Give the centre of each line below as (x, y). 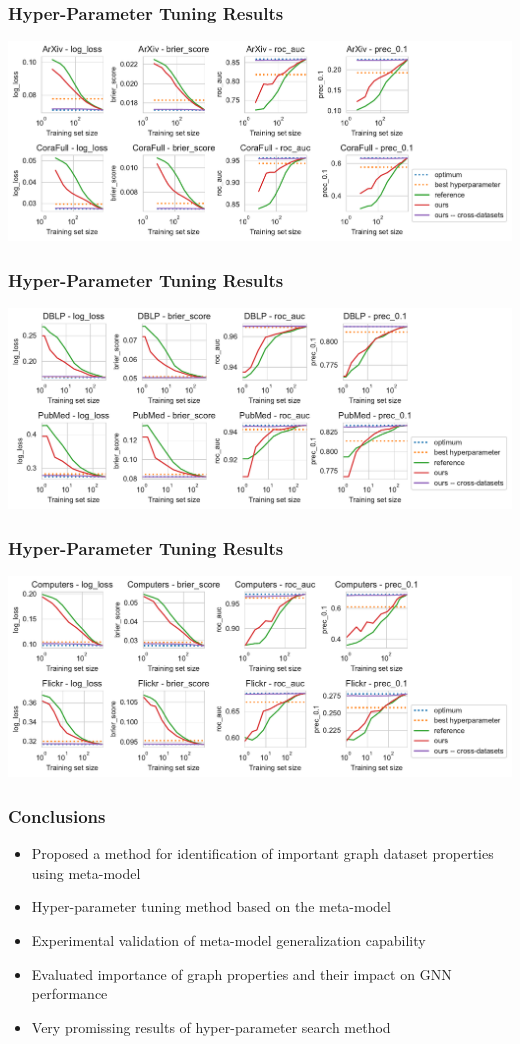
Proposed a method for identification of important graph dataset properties (262, 853)
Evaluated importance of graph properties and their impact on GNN (241, 973)
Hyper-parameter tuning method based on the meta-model (211, 906)
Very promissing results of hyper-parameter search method (211, 1026)
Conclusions (57, 815)
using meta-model (86, 872)
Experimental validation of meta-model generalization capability (228, 940)
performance (69, 993)
